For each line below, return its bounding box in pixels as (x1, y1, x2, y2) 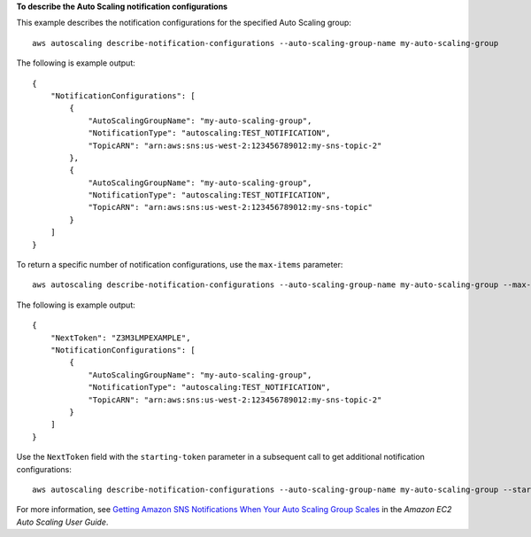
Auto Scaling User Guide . (16, 517, 109, 527)
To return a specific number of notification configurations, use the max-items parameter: (16, 260, 343, 270)
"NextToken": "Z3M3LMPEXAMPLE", (50, 332, 191, 343)
